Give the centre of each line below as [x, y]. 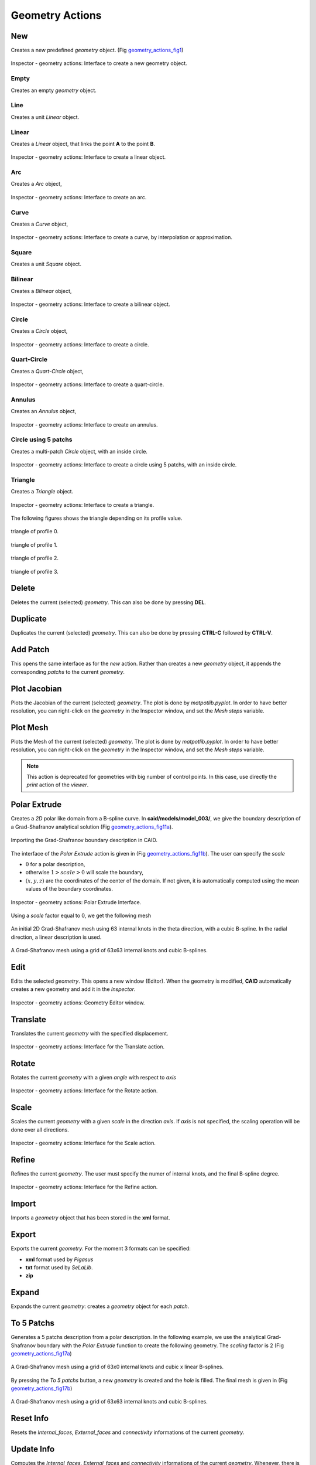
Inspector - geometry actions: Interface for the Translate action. [88, 1047]
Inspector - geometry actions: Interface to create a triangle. [83, 505]
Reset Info [30, 1418]
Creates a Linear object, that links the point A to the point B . [83, 144]
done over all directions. [40, 1130]
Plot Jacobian [36, 689]
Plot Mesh [30, 728]
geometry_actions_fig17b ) [42, 1388]
